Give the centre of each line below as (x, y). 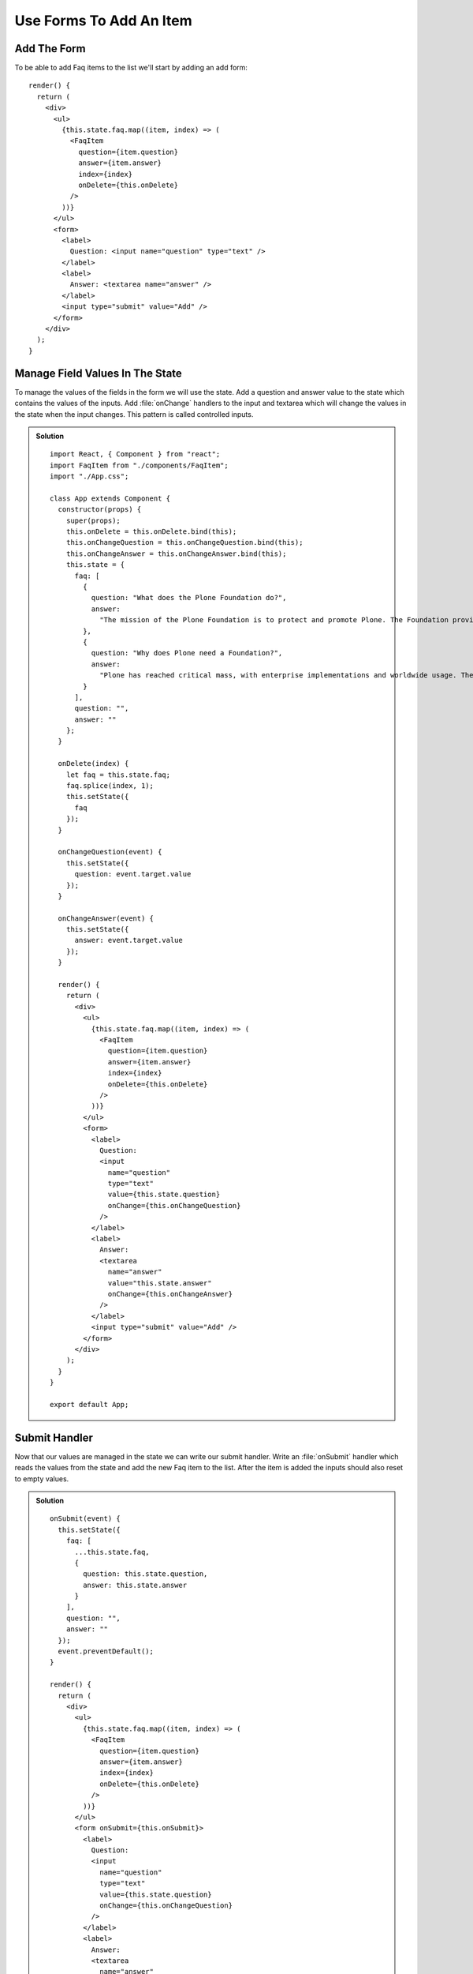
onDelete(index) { (93, 764)
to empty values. (42, 1479)
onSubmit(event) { (86, 1519)
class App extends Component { (110, 498)
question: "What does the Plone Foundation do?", (189, 598)
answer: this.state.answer (135, 1585)
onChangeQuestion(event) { (110, 852)
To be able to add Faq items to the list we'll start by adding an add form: (131, 68)
